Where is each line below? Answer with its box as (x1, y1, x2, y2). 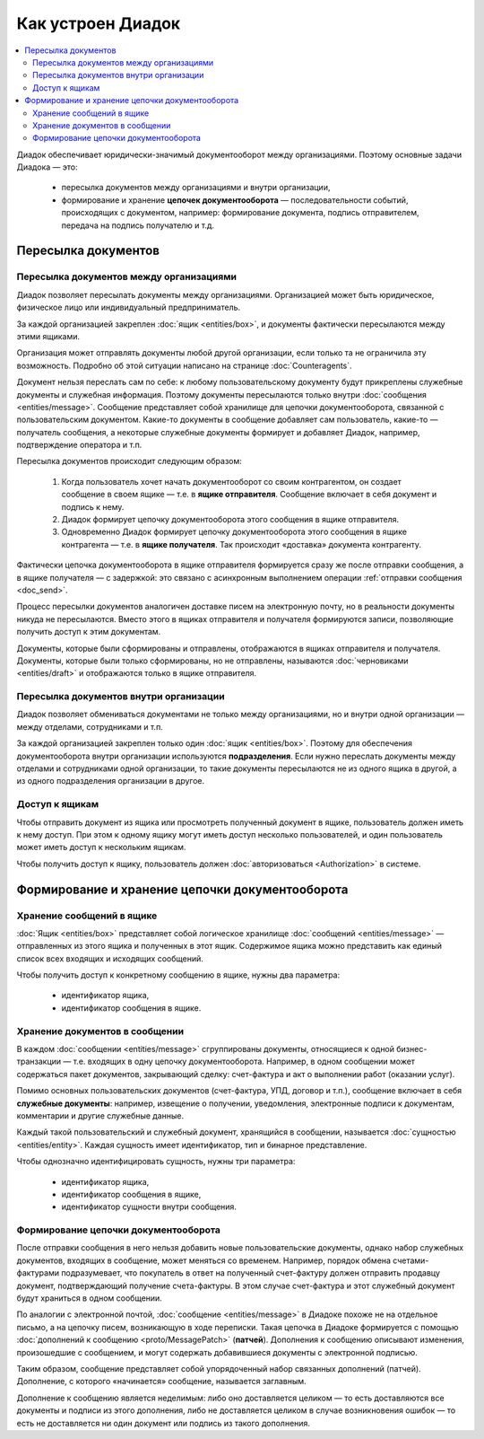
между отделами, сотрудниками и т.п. (16, 721, 163, 732)
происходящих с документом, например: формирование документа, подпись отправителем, (61, 207, 420, 218)
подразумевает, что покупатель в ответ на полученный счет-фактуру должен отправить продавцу (61, 1268, 441, 1278)
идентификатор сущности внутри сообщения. (61, 1201, 238, 1212)
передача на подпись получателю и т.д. (61, 220, 215, 231)
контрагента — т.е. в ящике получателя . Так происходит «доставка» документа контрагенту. (61, 539, 421, 549)
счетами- (393, 1255, 429, 1266)
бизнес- (395, 1043, 428, 1054)
